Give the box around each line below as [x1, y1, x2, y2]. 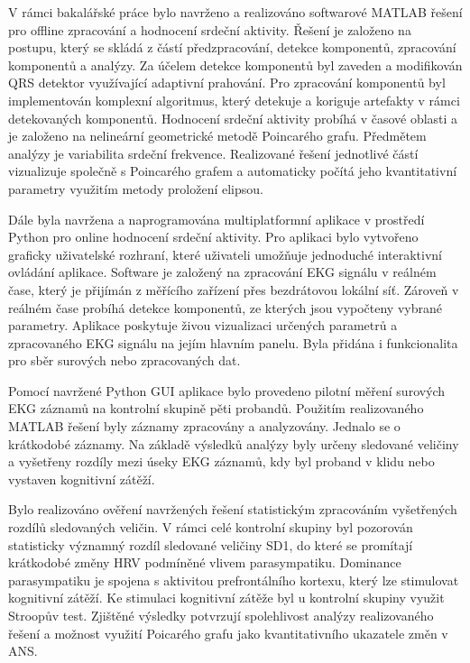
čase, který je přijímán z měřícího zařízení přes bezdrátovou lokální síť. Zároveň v [8, 280, 459, 299]
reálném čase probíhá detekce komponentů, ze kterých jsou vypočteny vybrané [8, 298, 442, 317]
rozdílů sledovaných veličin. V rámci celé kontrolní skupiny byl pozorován [8, 518, 413, 537]
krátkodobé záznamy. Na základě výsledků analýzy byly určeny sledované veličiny [8, 434, 459, 453]
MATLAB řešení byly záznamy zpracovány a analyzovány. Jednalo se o [8, 417, 401, 436]
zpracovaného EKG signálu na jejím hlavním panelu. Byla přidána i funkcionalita [8, 333, 458, 352]
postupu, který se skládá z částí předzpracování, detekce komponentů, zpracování [8, 38, 456, 57]
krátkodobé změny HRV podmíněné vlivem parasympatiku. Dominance [8, 553, 401, 572]
